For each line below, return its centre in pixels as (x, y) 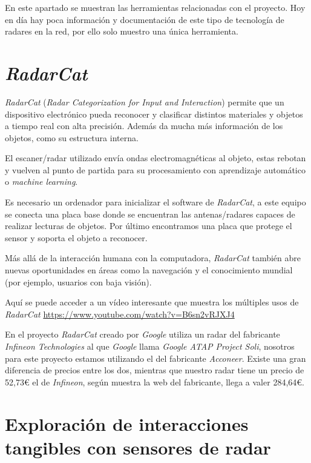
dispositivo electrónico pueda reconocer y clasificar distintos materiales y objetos (154, 114)
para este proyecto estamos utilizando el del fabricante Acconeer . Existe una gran (155, 358)
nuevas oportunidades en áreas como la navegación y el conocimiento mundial (149, 270)
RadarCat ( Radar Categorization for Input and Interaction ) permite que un (145, 102)
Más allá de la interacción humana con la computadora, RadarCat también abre (153, 258)
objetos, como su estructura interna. (72, 137)
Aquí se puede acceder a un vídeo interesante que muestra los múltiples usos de (152, 302)
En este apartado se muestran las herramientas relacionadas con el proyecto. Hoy (155, 7)
